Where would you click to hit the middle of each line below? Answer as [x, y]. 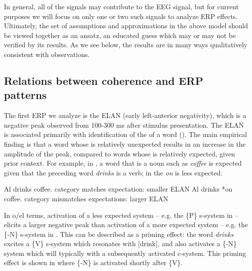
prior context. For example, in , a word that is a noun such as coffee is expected [123, 163]
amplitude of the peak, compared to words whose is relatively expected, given [120, 153]
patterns [25, 95]
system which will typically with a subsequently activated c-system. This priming [125, 253]
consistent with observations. [47, 54]
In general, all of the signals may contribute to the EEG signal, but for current [121, 6]
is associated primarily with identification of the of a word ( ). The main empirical [126, 134]
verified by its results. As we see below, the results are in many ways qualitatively [126, 45]
